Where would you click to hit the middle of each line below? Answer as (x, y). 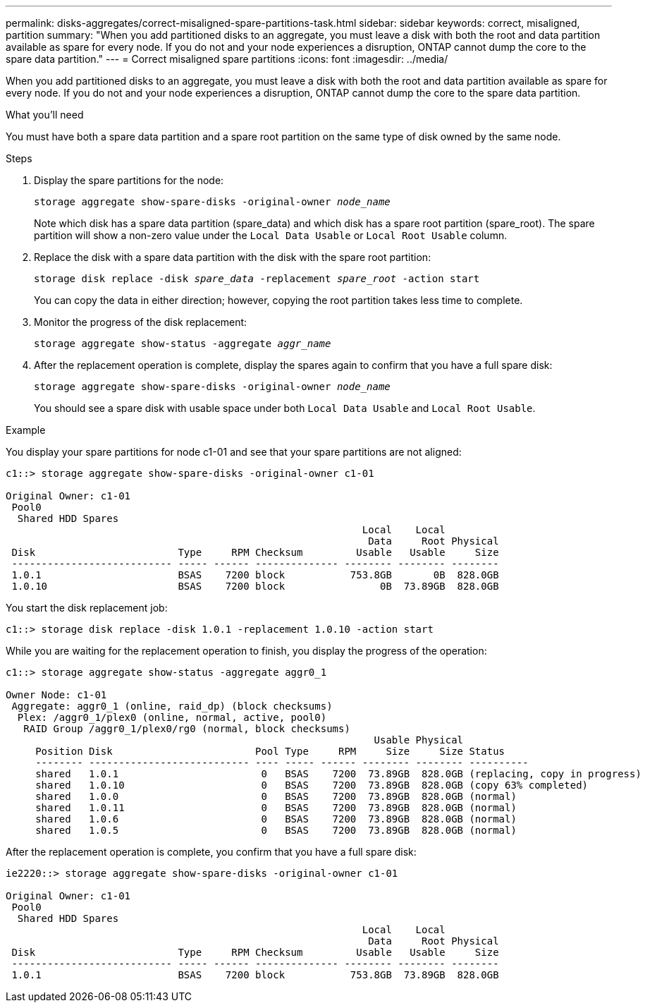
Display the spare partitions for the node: (129, 180)
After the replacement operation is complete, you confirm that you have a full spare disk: (211, 852)
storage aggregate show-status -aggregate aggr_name (183, 344)
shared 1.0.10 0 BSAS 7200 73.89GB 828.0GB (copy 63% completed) (312, 785)
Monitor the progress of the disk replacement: (141, 322)
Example (26, 430)
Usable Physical (419, 740)
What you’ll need (45, 115)
